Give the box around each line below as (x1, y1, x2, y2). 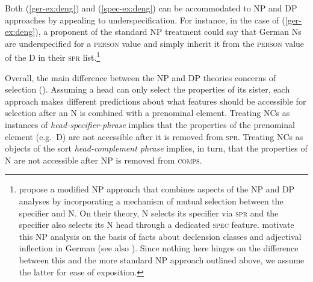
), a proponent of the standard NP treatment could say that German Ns (35, 25, 302, 38)
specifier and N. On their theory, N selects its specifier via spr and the (19, 206, 279, 219)
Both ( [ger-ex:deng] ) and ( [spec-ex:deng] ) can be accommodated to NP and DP (5, 2, 297, 14)
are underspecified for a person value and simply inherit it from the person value (5, 37, 305, 49)
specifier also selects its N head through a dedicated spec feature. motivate (19, 218, 294, 231)
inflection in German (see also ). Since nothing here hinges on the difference (19, 242, 299, 254)
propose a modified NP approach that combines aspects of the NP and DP (19, 183, 295, 195)
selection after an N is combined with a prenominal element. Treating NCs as (5, 106, 290, 119)
